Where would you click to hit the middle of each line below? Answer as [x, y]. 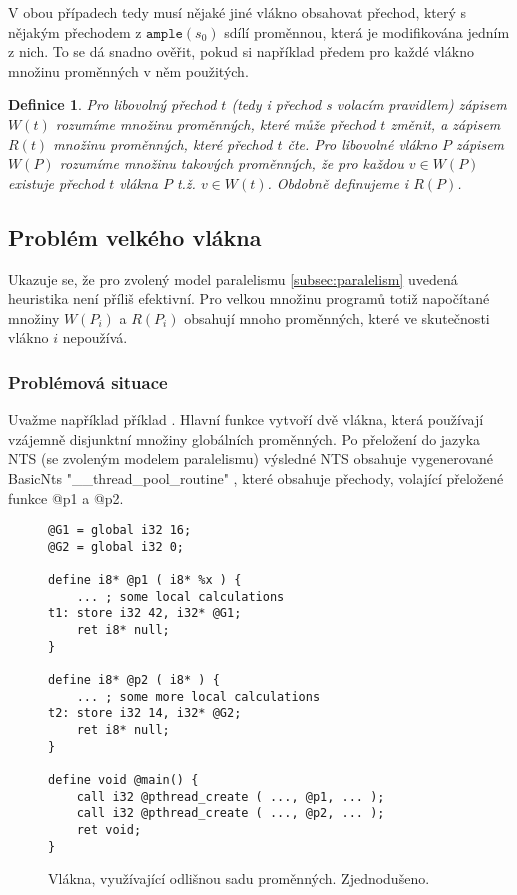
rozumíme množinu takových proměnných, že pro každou [231, 163]
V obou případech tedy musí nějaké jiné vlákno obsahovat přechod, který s [237, 12]
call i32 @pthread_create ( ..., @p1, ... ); [230, 796]
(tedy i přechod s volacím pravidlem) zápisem [369, 104]
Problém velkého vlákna [135, 236]
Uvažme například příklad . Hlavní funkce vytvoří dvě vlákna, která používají [246, 419]
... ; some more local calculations [198, 696]
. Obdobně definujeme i [338, 182]
